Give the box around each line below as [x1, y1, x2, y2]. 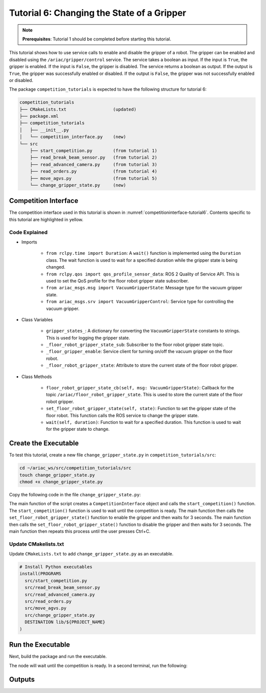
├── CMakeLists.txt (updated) [19, 106, 136, 112]
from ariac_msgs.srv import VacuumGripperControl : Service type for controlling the [46, 299, 234, 305]
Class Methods [21, 374, 52, 380]
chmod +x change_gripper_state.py [19, 479, 103, 485]
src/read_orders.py [25, 599, 72, 604]
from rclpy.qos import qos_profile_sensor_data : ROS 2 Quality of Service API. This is [46, 271, 240, 277]
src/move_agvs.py [25, 605, 66, 611]
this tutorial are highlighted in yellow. [9, 216, 84, 222]
